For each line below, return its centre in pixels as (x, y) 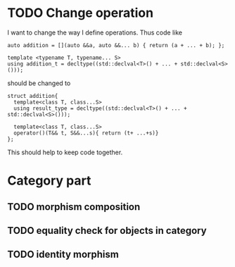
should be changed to (39, 83)
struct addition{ (33, 96)
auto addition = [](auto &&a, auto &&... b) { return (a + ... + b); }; (116, 45)
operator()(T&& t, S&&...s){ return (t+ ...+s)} (86, 133)
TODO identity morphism (63, 255)
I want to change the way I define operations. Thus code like (95, 32)
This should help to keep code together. (65, 152)
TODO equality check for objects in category (107, 230)
